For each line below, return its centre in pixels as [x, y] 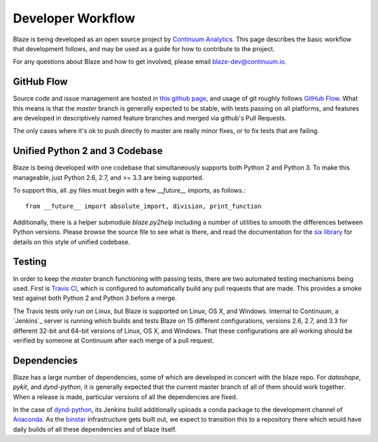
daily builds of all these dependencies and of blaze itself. [95, 429]
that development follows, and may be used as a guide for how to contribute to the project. [144, 48]
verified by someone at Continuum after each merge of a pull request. [114, 340]
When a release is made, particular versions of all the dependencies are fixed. [125, 396]
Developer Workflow [74, 18]
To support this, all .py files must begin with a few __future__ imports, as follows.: [129, 191]
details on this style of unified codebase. [72, 242]
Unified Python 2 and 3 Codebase [88, 151]
